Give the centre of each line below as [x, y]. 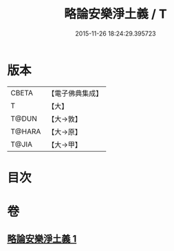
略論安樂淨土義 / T [116, 14]
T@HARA [26, 131]
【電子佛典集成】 [75, 93]
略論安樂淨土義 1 [42, 239]
